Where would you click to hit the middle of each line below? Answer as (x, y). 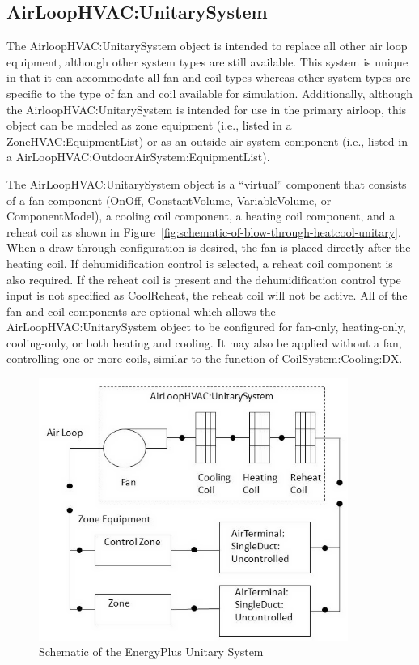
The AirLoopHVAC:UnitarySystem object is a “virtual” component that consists (207, 183)
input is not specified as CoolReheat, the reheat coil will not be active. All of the (207, 295)
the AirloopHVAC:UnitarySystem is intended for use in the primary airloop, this (207, 109)
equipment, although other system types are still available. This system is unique (207, 61)
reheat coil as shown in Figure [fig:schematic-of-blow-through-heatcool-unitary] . (204, 231)
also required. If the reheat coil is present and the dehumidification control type (204, 279)
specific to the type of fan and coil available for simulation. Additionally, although (209, 93)
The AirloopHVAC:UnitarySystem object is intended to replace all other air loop (207, 46)
